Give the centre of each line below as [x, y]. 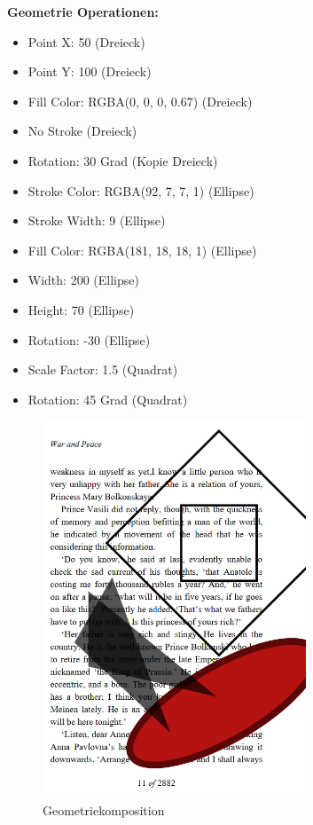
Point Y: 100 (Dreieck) [90, 71]
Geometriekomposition [104, 809]
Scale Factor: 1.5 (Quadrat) [103, 369]
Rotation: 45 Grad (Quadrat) [108, 399]
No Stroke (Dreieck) [82, 131]
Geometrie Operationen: [83, 12]
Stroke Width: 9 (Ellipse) [97, 220]
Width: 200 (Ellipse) [83, 280]
